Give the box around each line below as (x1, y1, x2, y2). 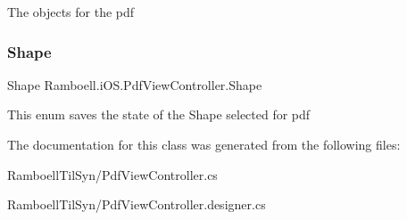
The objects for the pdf (7, 3, 135, 20)
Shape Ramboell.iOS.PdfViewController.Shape (7, 75, 262, 94)
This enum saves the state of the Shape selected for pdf (7, 105, 311, 124)
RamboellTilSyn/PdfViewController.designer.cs (7, 195, 266, 214)
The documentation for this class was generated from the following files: (7, 135, 401, 153)
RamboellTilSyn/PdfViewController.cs (7, 165, 218, 183)
